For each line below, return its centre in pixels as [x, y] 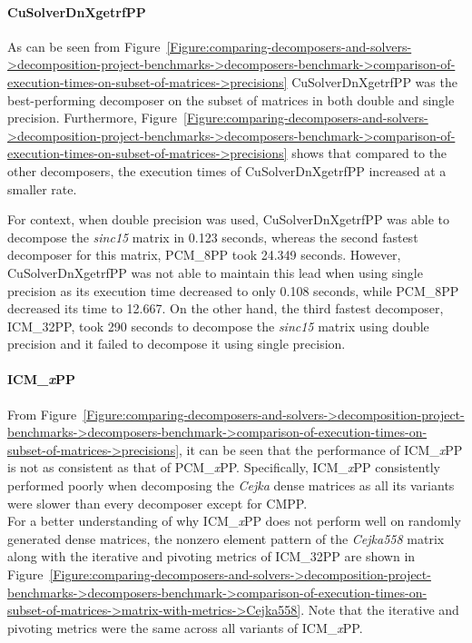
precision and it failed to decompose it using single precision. [177, 344]
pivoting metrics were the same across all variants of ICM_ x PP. [185, 627]
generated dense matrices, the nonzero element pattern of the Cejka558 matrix [226, 538]
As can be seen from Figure [84, 46]
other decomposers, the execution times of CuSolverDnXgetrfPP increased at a [227, 170]
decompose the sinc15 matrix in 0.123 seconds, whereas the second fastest [213, 237]
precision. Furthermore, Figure [92, 118]
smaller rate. [42, 188]
